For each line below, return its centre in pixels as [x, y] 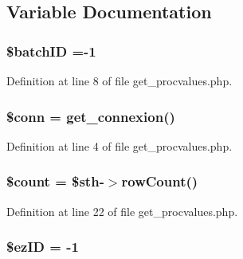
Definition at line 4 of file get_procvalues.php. [120, 145]
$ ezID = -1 [43, 247]
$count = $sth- [55, 181]
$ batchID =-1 [51, 51]
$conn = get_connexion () [91, 116]
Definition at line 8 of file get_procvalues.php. [120, 80]
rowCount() [160, 181]
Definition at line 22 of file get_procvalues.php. [122, 211]
